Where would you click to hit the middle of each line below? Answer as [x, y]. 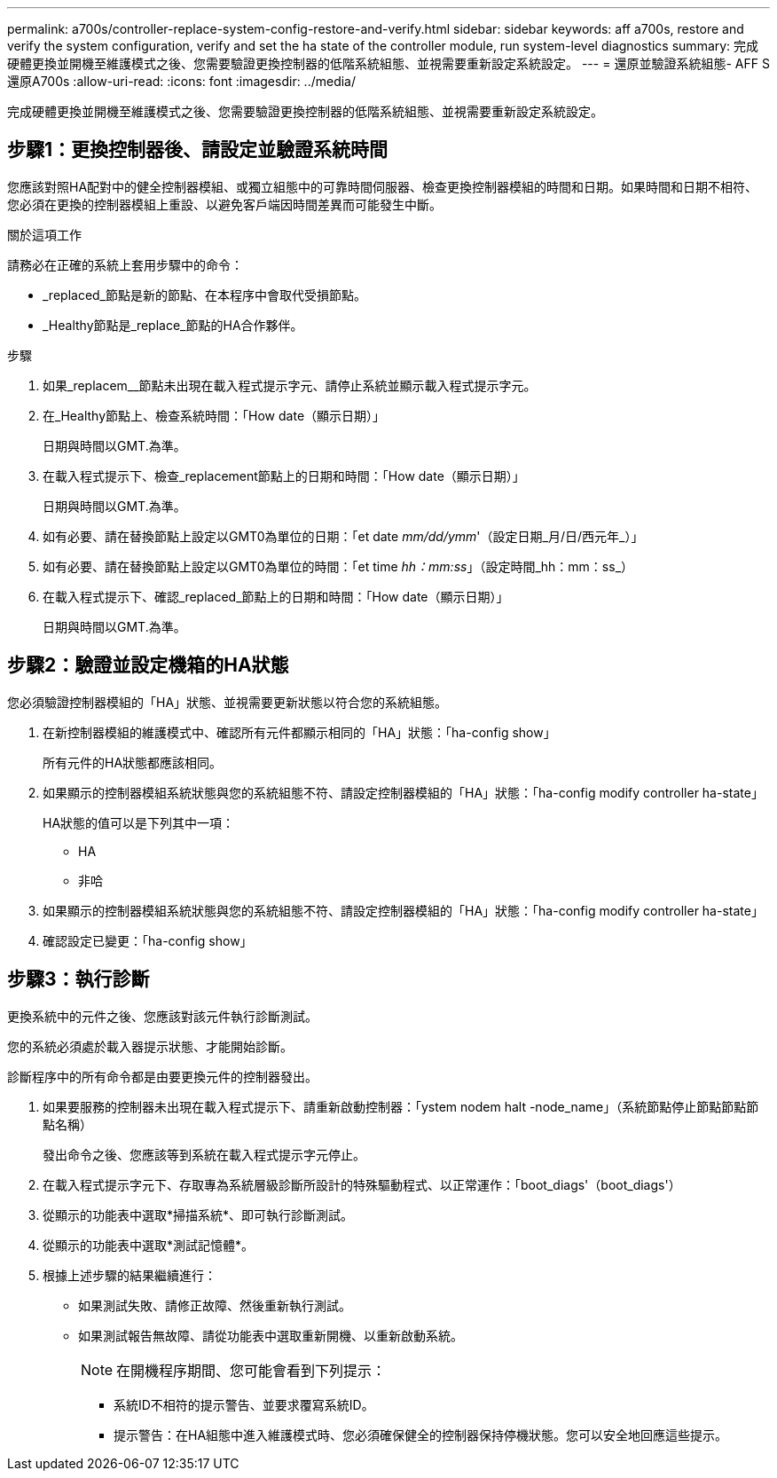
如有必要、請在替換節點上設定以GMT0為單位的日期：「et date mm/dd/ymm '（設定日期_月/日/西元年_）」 [343, 536]
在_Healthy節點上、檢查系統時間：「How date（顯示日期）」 [214, 415]
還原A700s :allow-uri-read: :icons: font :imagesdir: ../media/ [182, 81]
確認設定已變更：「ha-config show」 [148, 940]
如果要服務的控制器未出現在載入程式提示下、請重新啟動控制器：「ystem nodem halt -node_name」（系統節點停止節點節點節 [401, 1106]
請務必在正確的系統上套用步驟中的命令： [125, 264]
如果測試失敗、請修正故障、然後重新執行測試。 [215, 1305]
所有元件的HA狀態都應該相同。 [133, 762]
